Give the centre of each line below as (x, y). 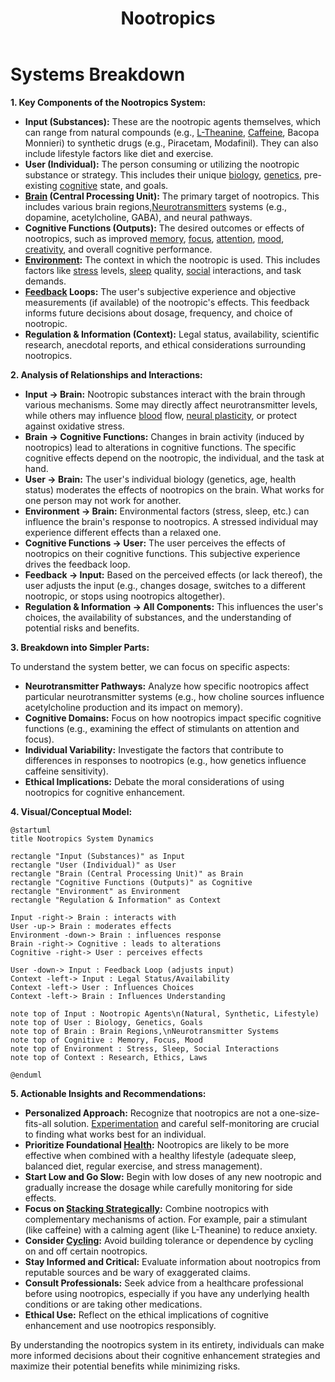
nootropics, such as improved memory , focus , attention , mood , (154, 238)
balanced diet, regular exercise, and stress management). (143, 1166)
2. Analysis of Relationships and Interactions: (106, 374)
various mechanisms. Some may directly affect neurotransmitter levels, (171, 404)
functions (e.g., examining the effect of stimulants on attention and (162, 728)
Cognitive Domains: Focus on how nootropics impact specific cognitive (173, 718)
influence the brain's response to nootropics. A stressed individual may (171, 521)
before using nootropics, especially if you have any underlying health (167, 1293)
